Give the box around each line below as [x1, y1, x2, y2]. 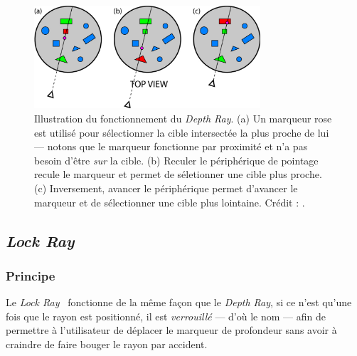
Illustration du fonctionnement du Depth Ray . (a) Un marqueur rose [34, 110, 332, 125]
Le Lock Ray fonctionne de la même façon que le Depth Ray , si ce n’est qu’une [6, 295, 352, 310]
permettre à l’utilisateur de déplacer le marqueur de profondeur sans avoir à [6, 323, 337, 337]
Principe [6, 266, 55, 284]
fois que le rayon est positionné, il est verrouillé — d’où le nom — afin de [6, 308, 326, 323]
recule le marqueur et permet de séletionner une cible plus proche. [34, 167, 322, 182]
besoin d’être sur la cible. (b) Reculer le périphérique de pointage [34, 152, 319, 167]
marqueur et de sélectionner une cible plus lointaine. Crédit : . [34, 194, 305, 209]
